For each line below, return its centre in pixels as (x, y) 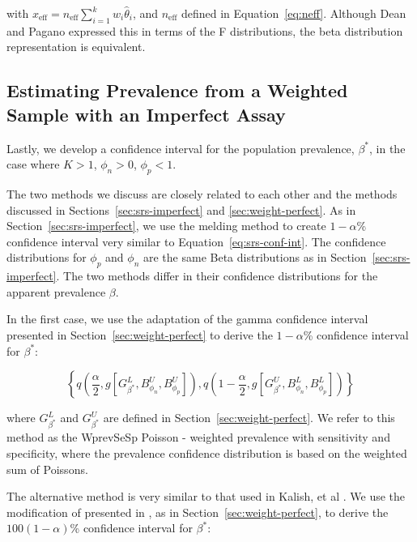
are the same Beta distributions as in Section (255, 257)
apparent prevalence (56, 291)
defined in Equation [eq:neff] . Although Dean (294, 13)
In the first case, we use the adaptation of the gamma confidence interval (187, 319)
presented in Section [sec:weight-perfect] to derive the (140, 334)
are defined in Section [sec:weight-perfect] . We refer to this (249, 418)
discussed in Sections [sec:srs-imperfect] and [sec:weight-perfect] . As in (181, 209)
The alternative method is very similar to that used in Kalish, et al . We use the (206, 496)
